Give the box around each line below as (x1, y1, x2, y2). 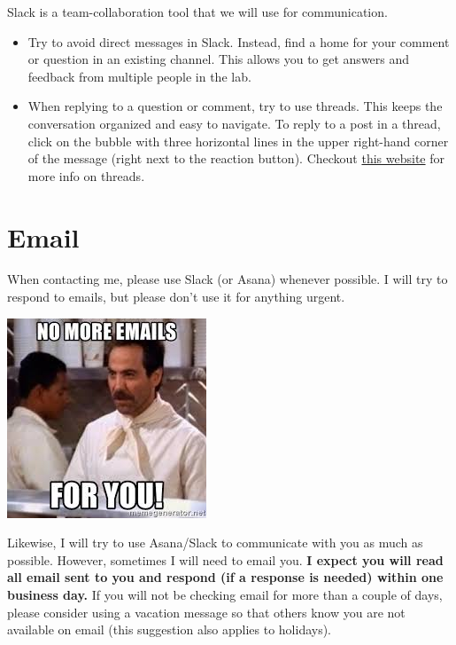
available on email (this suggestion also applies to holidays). (7, 620, 332, 639)
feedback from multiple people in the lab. (27, 67, 251, 85)
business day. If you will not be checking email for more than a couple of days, (7, 586, 443, 604)
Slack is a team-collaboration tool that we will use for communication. (7, 3, 388, 20)
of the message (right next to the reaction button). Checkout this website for (27, 149, 444, 168)
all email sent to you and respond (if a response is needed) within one (7, 568, 444, 586)
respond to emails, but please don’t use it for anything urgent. (7, 287, 345, 306)
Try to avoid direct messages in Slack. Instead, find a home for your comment (27, 32, 450, 51)
